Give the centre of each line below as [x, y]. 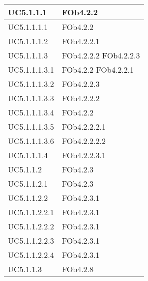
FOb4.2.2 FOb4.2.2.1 [98, 70]
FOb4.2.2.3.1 [84, 155]
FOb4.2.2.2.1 [84, 126]
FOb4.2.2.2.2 [84, 141]
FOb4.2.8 [78, 269]
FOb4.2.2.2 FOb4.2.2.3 [101, 55]
